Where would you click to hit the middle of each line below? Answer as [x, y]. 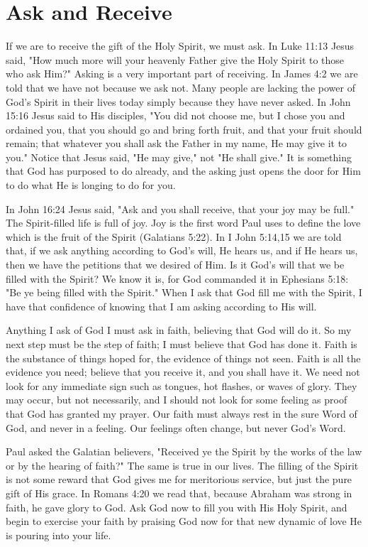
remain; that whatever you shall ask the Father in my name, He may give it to [177, 143]
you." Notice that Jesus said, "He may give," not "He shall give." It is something [179, 157]
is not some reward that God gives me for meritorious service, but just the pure [179, 479]
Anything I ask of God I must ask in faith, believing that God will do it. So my [179, 330]
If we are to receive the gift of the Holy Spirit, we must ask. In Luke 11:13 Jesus [180, 46]
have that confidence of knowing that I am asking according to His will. [161, 306]
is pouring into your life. [58, 535]
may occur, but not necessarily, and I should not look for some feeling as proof [177, 400]
